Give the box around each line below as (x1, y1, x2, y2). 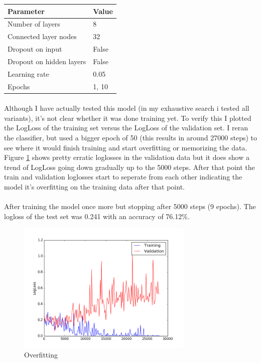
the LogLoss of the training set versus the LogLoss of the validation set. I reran (4, 122, 248, 133)
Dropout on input (8, 44, 62, 54)
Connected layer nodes (8, 31, 77, 42)
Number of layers (8, 19, 60, 29)
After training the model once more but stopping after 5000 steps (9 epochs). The (4, 201, 256, 212)
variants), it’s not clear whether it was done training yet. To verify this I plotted (4, 112, 251, 123)
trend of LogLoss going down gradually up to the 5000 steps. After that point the (4, 161, 255, 172)
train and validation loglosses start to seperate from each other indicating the (4, 171, 242, 182)
